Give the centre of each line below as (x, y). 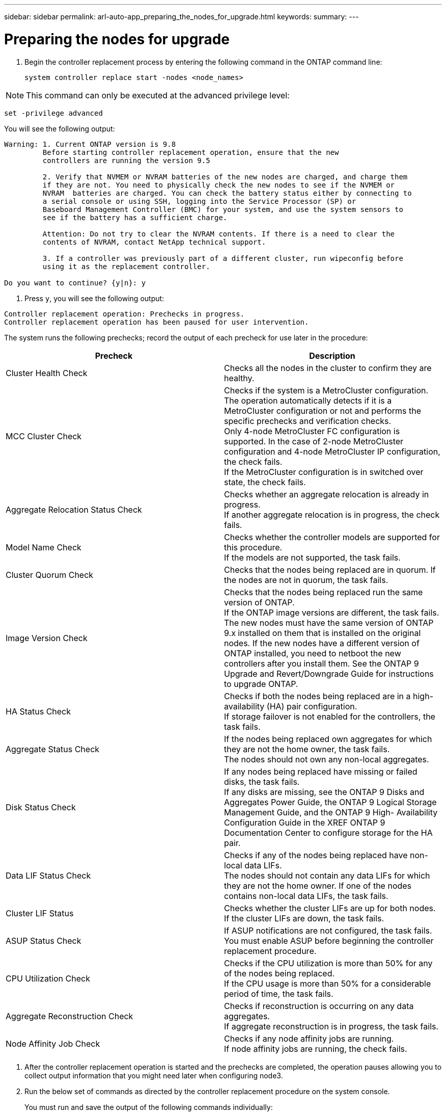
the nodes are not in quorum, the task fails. (306, 580)
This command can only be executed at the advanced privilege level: (158, 95)
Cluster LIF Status (40, 913)
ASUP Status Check (44, 940)
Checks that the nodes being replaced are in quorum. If (330, 569)
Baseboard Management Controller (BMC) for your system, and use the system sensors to (223, 209)
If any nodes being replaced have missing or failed (321, 771)
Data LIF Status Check (48, 875)
